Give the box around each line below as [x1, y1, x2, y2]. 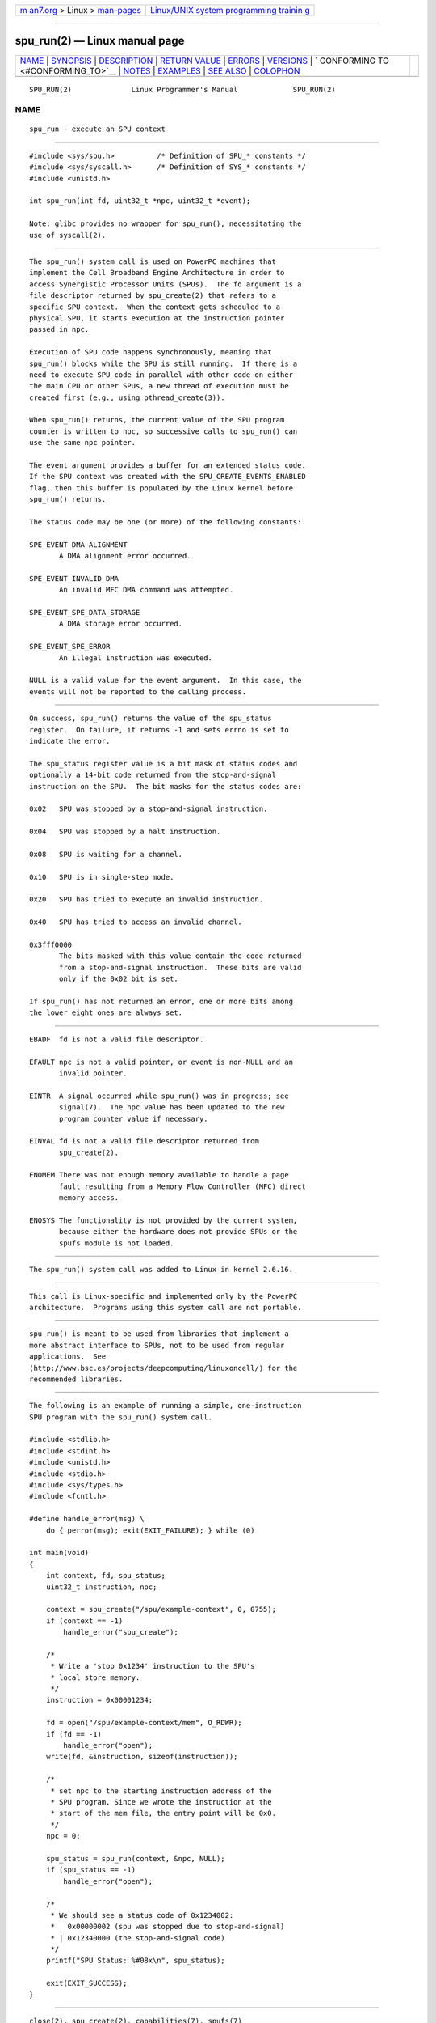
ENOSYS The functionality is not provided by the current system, [29, 1216, 298, 1225]
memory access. [59, 1194, 119, 1202]
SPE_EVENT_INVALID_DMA [29, 574, 119, 583]
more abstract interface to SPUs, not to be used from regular [29, 1340, 285, 1350]
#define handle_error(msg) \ [29, 1514, 145, 1524]
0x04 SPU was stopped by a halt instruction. [29, 827, 221, 837]
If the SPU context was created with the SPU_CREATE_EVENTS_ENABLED [29, 472, 306, 481]
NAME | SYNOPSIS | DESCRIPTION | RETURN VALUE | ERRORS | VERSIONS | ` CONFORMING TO [19, 55, 389, 66]
